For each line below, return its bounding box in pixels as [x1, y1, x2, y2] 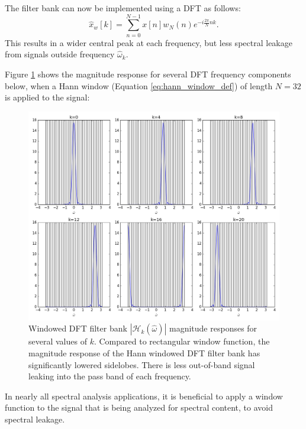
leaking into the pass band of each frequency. [28, 370, 191, 382]
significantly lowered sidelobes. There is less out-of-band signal [28, 358, 255, 370]
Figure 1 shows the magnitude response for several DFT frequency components [5, 67, 291, 80]
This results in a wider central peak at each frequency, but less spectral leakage [5, 36, 292, 48]
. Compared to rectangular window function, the [94, 335, 270, 347]
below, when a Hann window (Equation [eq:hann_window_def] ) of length [5, 79, 273, 92]
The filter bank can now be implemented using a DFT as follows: [5, 2, 241, 14]
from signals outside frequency [5, 48, 115, 60]
